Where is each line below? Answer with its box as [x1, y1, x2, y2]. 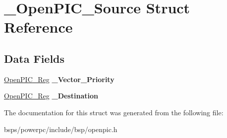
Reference [4, 17, 73, 37]
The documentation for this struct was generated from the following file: [4, 107, 224, 117]
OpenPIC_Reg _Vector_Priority [4, 74, 114, 84]
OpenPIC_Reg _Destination [4, 91, 98, 101]
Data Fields [4, 50, 65, 66]
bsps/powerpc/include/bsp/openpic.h [4, 124, 117, 134]
